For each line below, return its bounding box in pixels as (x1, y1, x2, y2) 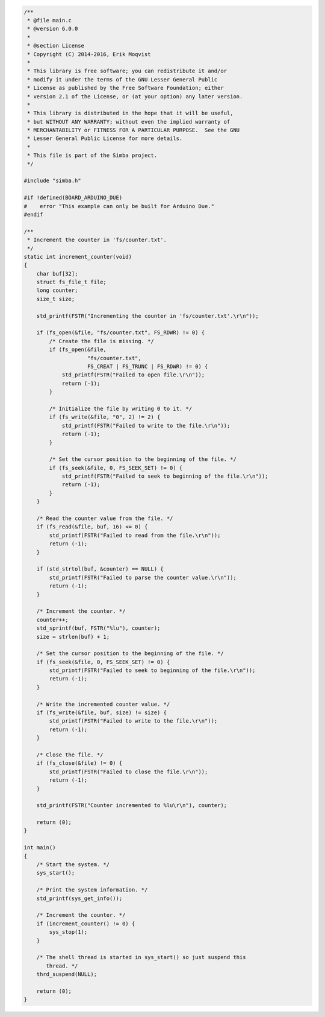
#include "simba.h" (23, 177, 81, 184)
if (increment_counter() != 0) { (36, 920, 135, 927)
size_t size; (36, 296, 75, 302)
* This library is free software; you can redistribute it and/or (27, 68, 227, 75)
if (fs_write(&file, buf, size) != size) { (36, 709, 167, 716)
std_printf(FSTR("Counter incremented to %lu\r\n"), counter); (36, 802, 227, 809)
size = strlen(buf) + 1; (36, 633, 110, 640)
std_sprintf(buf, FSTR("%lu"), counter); (36, 625, 161, 632)
